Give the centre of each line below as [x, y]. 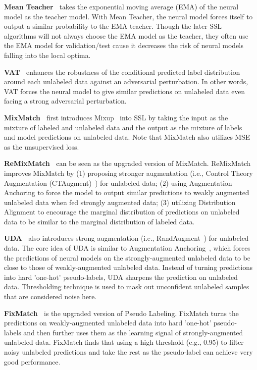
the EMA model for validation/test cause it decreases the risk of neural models [124, 45]
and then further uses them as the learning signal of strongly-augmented [133, 332]
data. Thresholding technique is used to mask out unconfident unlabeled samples [127, 287]
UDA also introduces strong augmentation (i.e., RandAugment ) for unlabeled [126, 238]
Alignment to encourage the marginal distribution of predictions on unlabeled [122, 212]
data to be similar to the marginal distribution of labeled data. [99, 221]
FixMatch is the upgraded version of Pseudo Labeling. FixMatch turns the [121, 313]
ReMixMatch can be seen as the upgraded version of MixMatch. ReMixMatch [127, 163]
